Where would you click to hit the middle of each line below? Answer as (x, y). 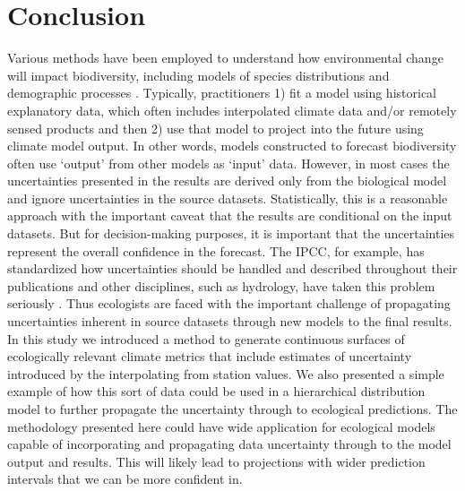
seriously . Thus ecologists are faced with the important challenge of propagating (229, 303)
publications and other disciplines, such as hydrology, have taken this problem (221, 285)
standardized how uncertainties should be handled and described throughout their (232, 268)
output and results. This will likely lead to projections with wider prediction (216, 461)
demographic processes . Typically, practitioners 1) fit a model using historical (222, 93)
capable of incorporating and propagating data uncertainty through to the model (229, 444)
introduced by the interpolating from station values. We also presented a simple (226, 373)
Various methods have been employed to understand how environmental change (225, 58)
